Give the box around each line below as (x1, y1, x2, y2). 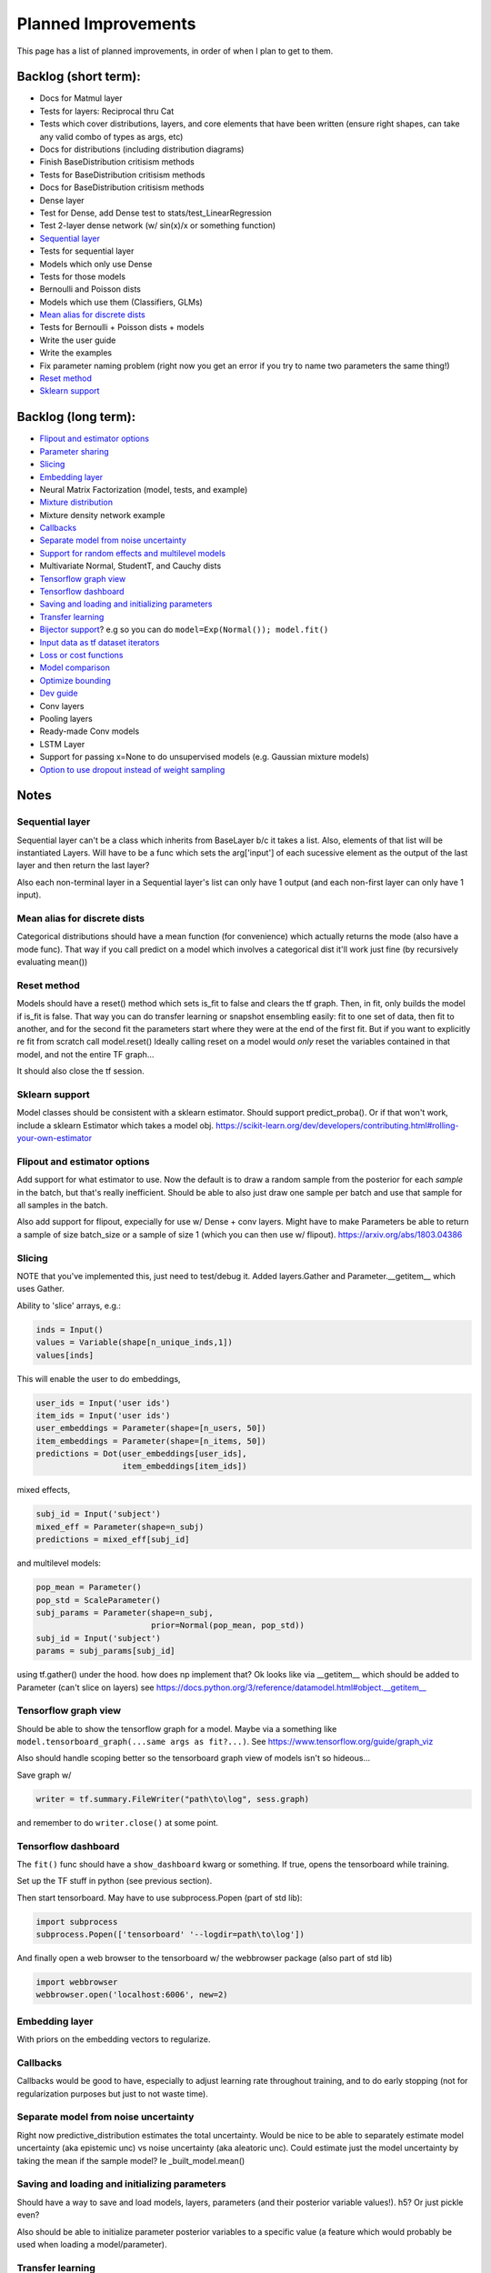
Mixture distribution (39, 496, 114, 508)
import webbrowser (35, 1978, 118, 1988)
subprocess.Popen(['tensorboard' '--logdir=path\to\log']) (35, 1929, 305, 1940)
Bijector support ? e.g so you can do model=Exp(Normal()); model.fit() (39, 624, 329, 636)
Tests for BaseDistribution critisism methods (39, 169, 205, 180)
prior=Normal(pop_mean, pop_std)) (150, 1620, 305, 1631)
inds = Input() (35, 1324, 104, 1335)
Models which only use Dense (39, 258, 153, 269)
